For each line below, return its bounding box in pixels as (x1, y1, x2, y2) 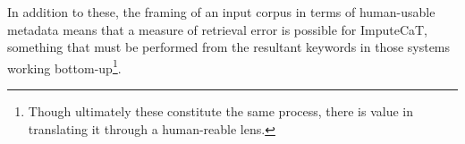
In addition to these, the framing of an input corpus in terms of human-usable (7, 3, 435, 21)
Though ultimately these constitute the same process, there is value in (28, 102, 414, 121)
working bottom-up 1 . (7, 55, 122, 77)
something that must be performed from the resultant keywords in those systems (7, 38, 451, 56)
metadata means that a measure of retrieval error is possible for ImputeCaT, (7, 20, 428, 38)
